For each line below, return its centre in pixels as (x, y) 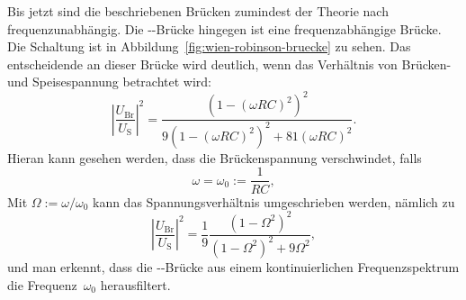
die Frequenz (42, 284)
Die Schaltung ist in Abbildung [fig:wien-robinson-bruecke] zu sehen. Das (209, 46)
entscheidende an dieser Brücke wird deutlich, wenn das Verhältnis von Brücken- (229, 64)
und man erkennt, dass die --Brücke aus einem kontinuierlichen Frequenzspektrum (233, 266)
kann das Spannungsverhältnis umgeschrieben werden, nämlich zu (273, 201)
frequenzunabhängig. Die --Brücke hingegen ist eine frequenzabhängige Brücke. (224, 28)
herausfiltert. (135, 284)
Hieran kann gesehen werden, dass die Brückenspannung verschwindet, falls (215, 157)
